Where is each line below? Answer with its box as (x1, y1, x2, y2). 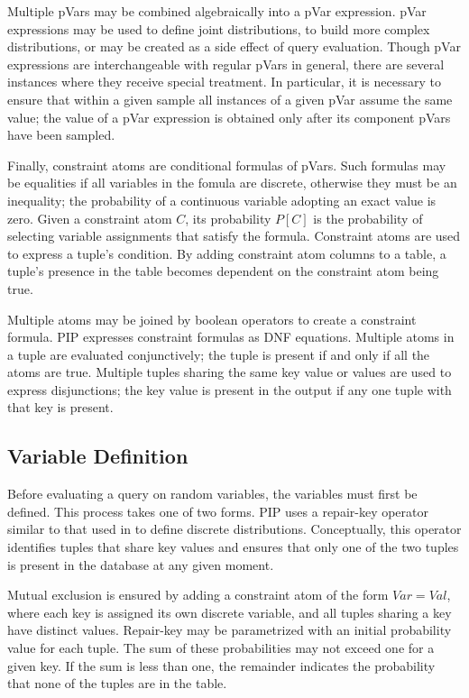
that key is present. (7, 398, 114, 417)
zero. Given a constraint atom (7, 208, 172, 227)
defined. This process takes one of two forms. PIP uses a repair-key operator (7, 501, 429, 520)
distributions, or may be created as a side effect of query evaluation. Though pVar (7, 37, 461, 56)
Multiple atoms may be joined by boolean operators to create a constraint (7, 309, 417, 328)
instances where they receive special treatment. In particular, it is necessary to (7, 72, 441, 91)
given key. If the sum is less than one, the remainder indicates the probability (7, 656, 436, 675)
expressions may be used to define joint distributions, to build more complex (7, 19, 430, 38)
